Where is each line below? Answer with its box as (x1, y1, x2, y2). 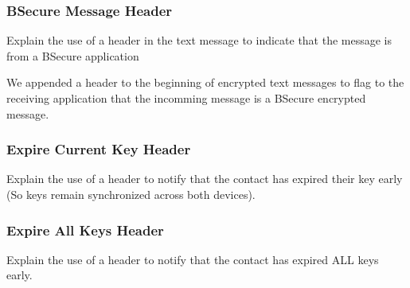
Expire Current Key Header (6, 139, 191, 159)
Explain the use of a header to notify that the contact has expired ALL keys (6, 251, 379, 267)
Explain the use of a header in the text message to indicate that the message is (6, 32, 392, 49)
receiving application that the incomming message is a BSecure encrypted (6, 90, 366, 106)
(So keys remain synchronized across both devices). (6, 186, 256, 202)
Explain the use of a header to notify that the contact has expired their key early (6, 170, 403, 187)
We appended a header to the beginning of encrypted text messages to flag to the (6, 74, 404, 91)
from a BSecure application (6, 47, 139, 64)
